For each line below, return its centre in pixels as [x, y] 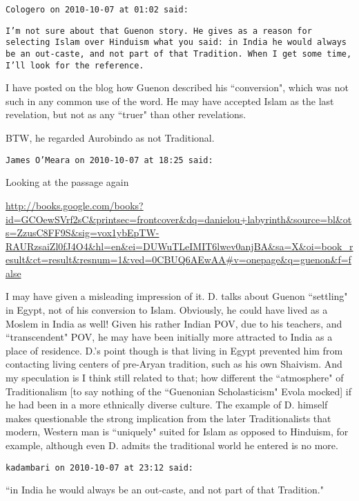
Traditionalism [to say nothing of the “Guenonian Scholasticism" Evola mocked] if [178, 391]
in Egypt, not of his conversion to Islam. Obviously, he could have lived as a [167, 310]
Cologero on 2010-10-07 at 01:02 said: [97, 10]
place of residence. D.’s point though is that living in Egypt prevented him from [174, 350]
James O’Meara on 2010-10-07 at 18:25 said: [109, 160]
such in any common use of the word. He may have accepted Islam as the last [170, 101]
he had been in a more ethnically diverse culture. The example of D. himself [167, 405]
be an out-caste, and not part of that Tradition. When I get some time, [179, 54]
